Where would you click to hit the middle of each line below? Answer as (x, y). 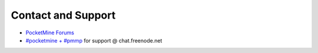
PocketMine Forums (50, 33)
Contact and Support (63, 15)
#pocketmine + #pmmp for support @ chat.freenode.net (94, 40)
